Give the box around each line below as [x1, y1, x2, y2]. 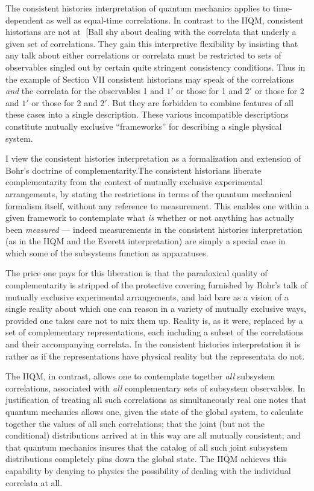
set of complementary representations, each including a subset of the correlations [5, 326, 304, 338]
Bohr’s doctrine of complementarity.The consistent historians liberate [5, 163, 262, 176]
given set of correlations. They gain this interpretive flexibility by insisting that [5, 37, 298, 49]
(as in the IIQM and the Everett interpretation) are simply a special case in [5, 235, 286, 247]
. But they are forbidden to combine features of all [107, 96, 294, 109]
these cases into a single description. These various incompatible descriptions [5, 108, 289, 121]
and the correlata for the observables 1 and [5, 84, 164, 97]
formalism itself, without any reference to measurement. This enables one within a [5, 199, 309, 212]
